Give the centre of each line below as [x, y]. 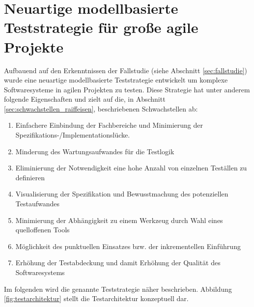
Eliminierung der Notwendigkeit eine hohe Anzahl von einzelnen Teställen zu [131, 168]
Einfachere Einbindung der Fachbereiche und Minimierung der [109, 125]
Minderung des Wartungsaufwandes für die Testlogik [95, 151]
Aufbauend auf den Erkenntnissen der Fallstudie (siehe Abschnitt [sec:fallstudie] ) [126, 70]
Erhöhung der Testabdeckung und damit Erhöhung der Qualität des [118, 263]
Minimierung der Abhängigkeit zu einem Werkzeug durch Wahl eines [119, 220]
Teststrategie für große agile [101, 27]
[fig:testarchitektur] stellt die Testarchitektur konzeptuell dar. [96, 298]
